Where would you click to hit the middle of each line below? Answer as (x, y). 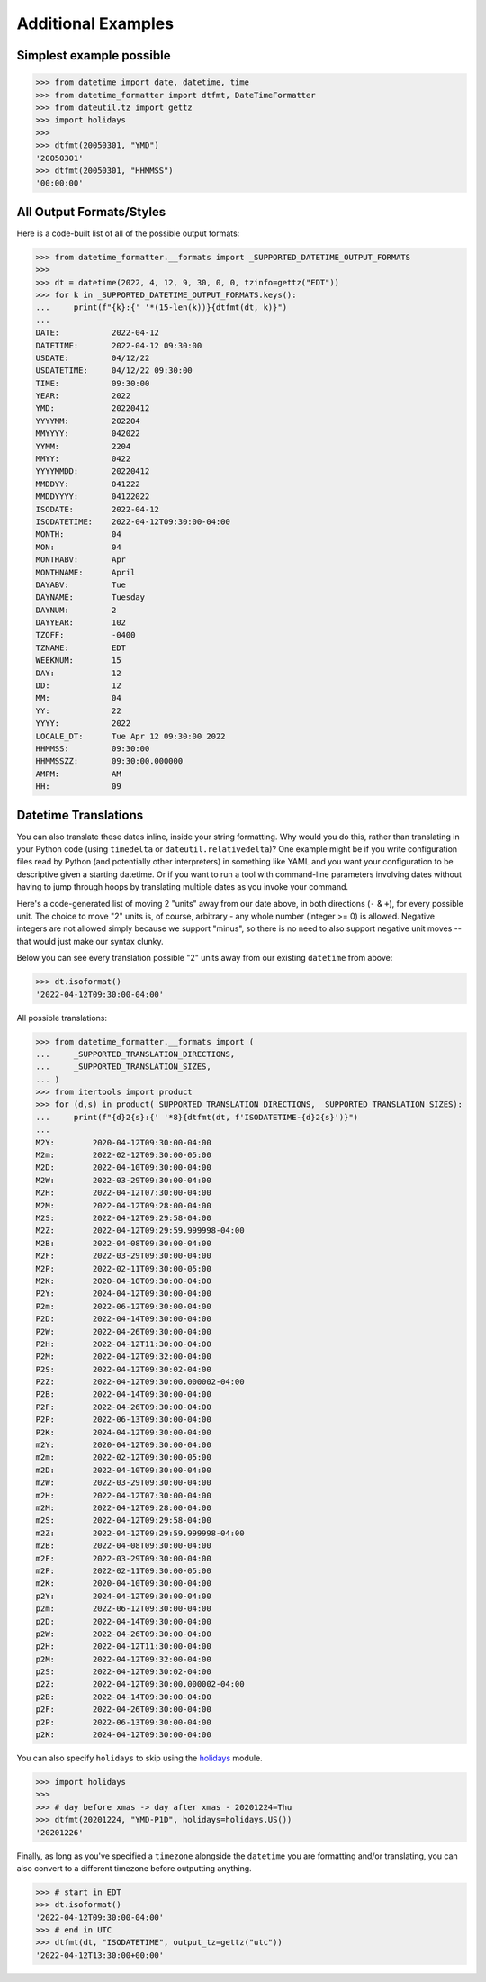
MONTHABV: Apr (81, 560)
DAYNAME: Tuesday (90, 597)
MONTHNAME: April (85, 572)
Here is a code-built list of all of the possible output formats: (128, 233)
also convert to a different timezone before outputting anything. (134, 1868)
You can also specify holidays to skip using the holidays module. (139, 1758)
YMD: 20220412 (93, 408)
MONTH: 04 (78, 534)
